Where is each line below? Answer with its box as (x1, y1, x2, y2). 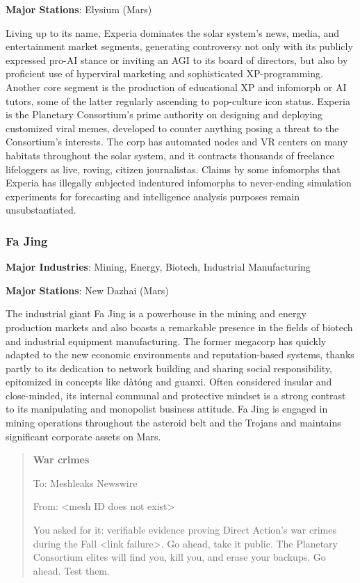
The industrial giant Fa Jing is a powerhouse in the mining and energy (6, 306, 306, 321)
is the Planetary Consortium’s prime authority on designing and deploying (6, 107, 323, 122)
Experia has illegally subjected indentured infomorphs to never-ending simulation (6, 175, 352, 190)
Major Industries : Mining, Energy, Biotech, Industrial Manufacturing (6, 259, 311, 274)
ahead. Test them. (33, 563, 110, 577)
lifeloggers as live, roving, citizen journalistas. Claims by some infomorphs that (6, 161, 341, 176)
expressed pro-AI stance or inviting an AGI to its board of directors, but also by (6, 52, 348, 67)
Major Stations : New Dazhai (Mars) (6, 282, 169, 297)
